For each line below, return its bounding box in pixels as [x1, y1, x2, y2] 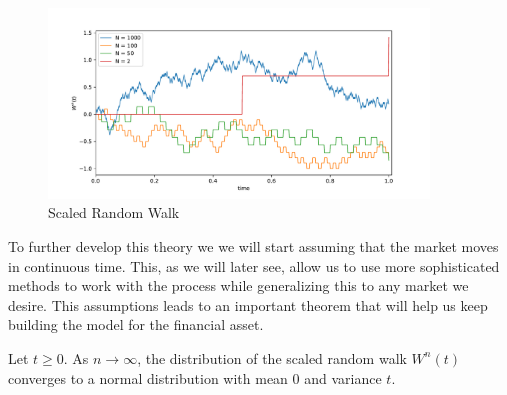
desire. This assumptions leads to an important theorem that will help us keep [8, 294, 488, 315]
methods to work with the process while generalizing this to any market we [8, 275, 469, 296]
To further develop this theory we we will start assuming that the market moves [8, 235, 499, 256]
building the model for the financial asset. [8, 314, 264, 335]
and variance [304, 367, 382, 388]
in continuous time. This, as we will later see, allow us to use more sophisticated [8, 255, 500, 276]
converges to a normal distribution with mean [8, 367, 288, 388]
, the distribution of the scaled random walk [137, 347, 407, 368]
